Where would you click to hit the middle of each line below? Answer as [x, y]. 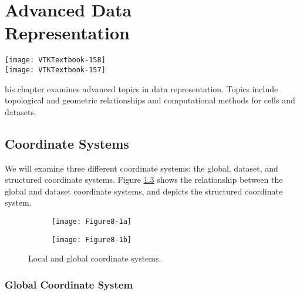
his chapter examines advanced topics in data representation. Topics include [141, 88]
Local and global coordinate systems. [95, 258]
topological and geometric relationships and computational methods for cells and [150, 100]
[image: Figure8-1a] [92, 221]
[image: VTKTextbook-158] [55, 60]
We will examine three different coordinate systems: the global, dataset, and [141, 168]
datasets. [21, 111]
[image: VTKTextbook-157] [55, 70]
